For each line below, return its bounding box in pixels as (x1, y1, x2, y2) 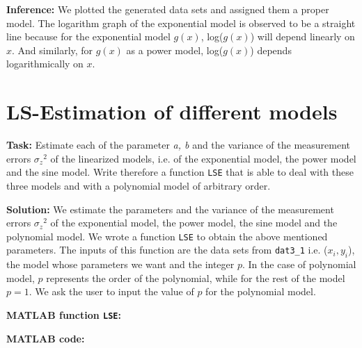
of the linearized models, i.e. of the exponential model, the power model (50, 151, 356, 165)
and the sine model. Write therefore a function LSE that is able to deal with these (6, 165, 354, 179)
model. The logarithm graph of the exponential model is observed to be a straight (6, 15, 356, 30)
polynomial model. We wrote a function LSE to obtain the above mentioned (6, 229, 328, 243)
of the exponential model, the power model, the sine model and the (50, 215, 338, 230)
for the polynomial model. (205, 284, 316, 299)
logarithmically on (6, 56, 84, 71)
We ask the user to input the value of (35, 284, 194, 299)
